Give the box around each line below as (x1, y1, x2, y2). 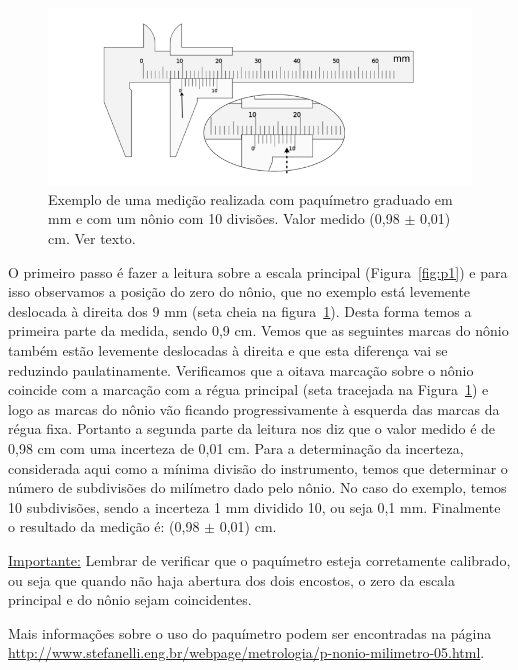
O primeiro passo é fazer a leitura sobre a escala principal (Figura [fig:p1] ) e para (8, 261, 508, 282)
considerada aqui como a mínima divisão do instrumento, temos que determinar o (8, 457, 508, 478)
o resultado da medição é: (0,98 (8, 516, 200, 537)
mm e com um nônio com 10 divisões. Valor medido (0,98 (48, 208, 400, 229)
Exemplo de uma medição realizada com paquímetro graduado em (48, 188, 453, 209)
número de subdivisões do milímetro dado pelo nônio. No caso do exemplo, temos (8, 477, 507, 498)
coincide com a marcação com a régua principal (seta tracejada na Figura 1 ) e (8, 379, 489, 400)
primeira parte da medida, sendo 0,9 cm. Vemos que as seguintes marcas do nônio (8, 320, 509, 341)
